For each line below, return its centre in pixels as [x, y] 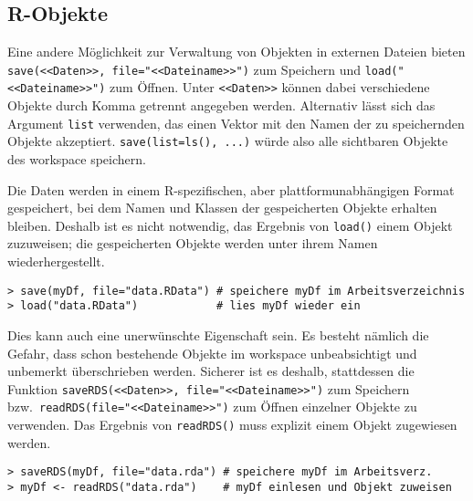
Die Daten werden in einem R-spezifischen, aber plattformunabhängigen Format [231, 189]
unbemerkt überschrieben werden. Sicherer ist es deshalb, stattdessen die [211, 371]
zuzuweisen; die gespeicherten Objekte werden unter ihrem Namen [193, 243]
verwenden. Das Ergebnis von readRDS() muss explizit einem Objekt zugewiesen [232, 425]
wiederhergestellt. [56, 261]
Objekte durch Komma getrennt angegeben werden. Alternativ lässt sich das [221, 105]
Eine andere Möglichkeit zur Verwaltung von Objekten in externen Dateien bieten [236, 52]
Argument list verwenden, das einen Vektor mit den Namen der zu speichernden [236, 123]
